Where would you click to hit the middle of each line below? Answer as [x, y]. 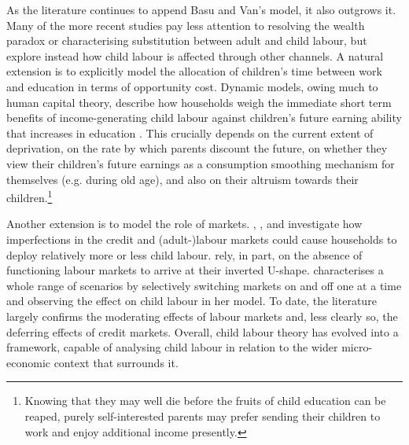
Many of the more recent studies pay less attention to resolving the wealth [186, 25]
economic [28, 362]
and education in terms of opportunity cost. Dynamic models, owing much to [192, 86]
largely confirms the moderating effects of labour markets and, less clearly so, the [202, 316]
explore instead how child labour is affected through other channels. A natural [195, 55]
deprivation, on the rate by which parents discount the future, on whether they [197, 148]
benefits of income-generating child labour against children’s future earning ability [204, 118]
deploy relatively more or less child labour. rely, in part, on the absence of [184, 254]
